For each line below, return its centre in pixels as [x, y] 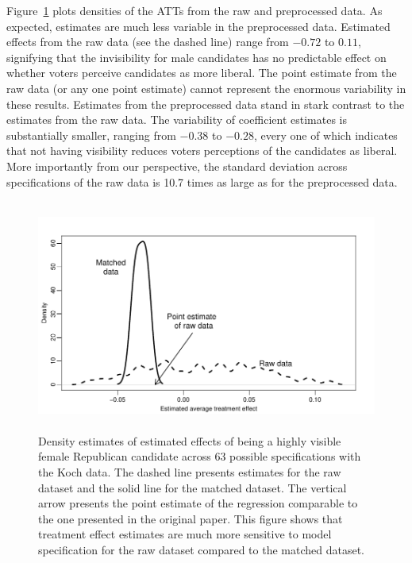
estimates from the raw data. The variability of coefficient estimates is [177, 120]
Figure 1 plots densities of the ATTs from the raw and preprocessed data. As [194, 10]
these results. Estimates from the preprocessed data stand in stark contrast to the [206, 104]
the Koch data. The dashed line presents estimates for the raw [190, 471]
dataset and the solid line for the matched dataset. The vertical [193, 487]
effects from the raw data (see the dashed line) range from [148, 42]
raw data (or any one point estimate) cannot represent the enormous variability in [206, 88]
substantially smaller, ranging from [91, 135]
